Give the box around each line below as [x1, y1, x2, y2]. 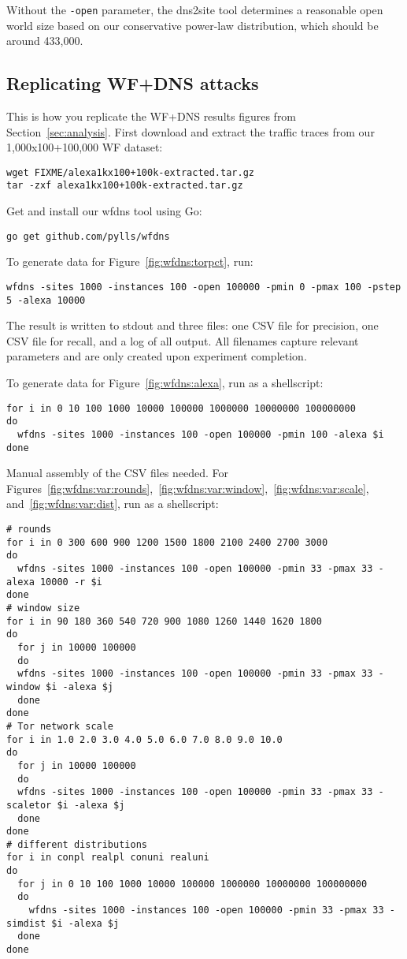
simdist [6, 917, 46, 929]
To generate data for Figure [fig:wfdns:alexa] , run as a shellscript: [6, 375, 324, 391]
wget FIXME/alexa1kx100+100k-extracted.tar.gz [6, 166, 254, 178]
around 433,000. [6, 32, 83, 49]
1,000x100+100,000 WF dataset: [6, 139, 163, 155]
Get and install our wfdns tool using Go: [6, 203, 202, 219]
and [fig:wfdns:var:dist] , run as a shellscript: [6, 495, 219, 512]
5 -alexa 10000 [6, 294, 86, 306]
